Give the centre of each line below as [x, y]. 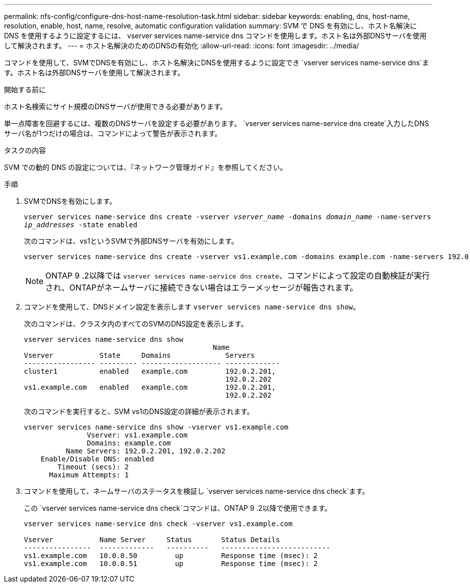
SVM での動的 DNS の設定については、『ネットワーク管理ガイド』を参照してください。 [146, 167]
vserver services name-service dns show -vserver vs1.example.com [156, 427]
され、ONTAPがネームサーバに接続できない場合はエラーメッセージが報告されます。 [202, 288]
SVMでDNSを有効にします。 [70, 201]
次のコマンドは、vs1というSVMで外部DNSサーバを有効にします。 [131, 241]
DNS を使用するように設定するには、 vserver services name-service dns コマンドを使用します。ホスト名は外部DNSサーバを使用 [215, 36]
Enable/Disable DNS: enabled [97, 459]
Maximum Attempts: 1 [89, 475]
